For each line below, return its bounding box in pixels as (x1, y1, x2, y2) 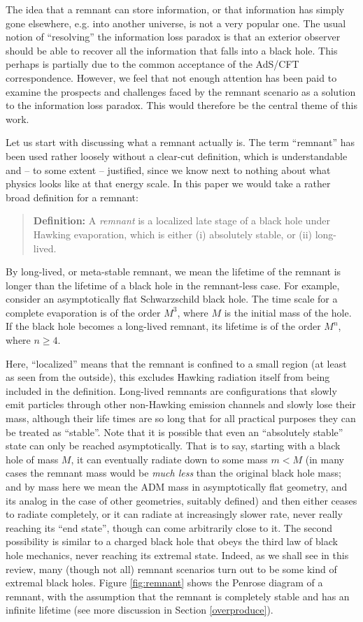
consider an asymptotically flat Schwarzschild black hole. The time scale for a (6, 291, 338, 306)
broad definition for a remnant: (6, 189, 138, 204)
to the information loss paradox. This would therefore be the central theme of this (6, 98, 357, 113)
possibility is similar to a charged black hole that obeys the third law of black (6, 534, 338, 549)
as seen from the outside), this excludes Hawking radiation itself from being (6, 370, 330, 384)
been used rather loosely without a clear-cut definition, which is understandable (6, 148, 348, 163)
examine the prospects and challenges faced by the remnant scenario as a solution (6, 84, 356, 99)
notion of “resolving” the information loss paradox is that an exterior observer (6, 29, 341, 44)
